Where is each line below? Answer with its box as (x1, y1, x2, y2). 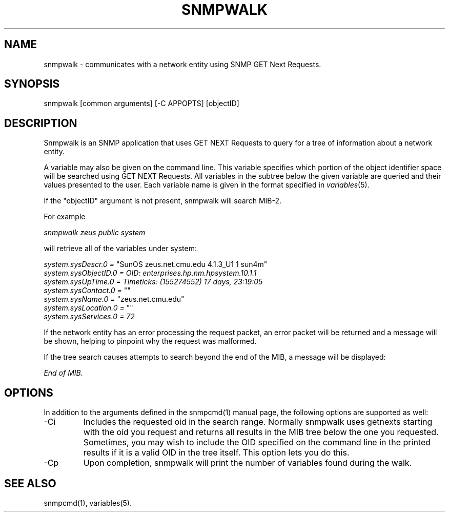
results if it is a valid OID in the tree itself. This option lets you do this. (83, 447, 350, 458)
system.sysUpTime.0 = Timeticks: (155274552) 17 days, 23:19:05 (44, 277, 263, 286)
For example (44, 212, 86, 221)
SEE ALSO (4, 477, 56, 490)
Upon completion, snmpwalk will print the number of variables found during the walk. (83, 458, 412, 468)
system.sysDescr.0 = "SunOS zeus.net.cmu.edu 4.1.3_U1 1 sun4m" (44, 260, 268, 269)
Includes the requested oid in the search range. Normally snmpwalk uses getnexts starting (83, 417, 433, 427)
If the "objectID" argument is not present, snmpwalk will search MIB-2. (44, 196, 282, 205)
